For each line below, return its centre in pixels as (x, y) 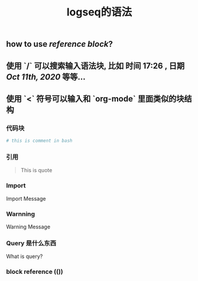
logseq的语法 (99, 12)
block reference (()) (35, 272)
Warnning (21, 214)
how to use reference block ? (60, 44)
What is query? (25, 256)
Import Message (26, 198)
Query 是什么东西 (31, 243)
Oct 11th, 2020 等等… (46, 77)
